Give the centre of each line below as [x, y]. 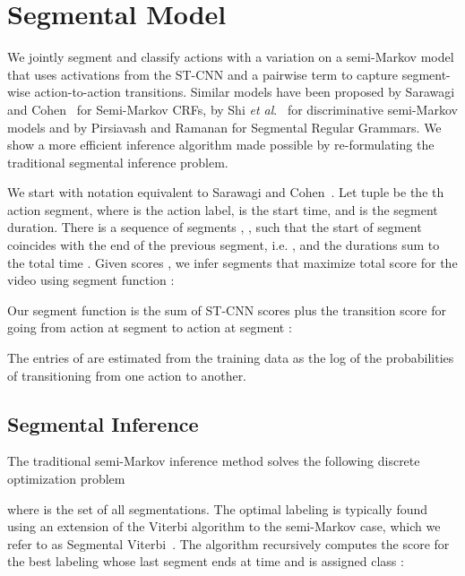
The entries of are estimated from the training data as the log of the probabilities [231, 358]
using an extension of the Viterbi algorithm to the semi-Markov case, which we [224, 526]
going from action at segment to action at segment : [150, 327]
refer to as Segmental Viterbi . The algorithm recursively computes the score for [228, 543]
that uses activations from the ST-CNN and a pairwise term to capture [202, 74]
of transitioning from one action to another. [127, 375]
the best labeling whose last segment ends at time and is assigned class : [206, 561]
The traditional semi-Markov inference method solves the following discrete [214, 461]
